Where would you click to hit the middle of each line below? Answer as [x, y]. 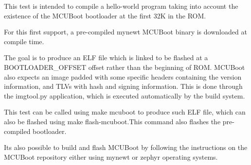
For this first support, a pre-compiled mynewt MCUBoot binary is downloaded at [125, 32]
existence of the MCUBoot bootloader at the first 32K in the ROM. [105, 15]
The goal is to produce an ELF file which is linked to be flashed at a [106, 58]
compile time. [24, 41]
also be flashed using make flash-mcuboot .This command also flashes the [112, 121]
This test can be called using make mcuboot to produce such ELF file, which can [125, 112]
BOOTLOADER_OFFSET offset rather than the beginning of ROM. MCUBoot [125, 67]
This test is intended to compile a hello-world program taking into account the [121, 6]
